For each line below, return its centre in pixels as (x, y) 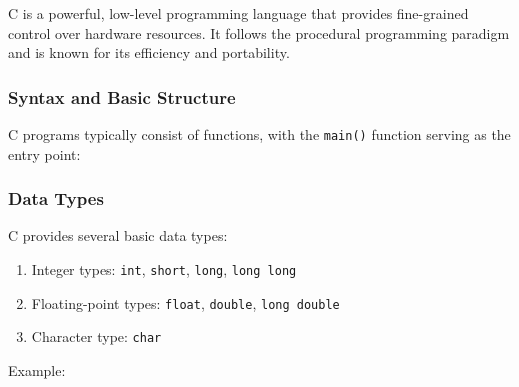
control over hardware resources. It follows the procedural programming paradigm (259, 32)
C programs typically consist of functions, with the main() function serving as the (259, 134)
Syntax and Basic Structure (122, 96)
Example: (37, 370)
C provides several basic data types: (118, 235)
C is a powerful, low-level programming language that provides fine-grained (238, 13)
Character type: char (96, 336)
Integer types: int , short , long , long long (164, 269)
